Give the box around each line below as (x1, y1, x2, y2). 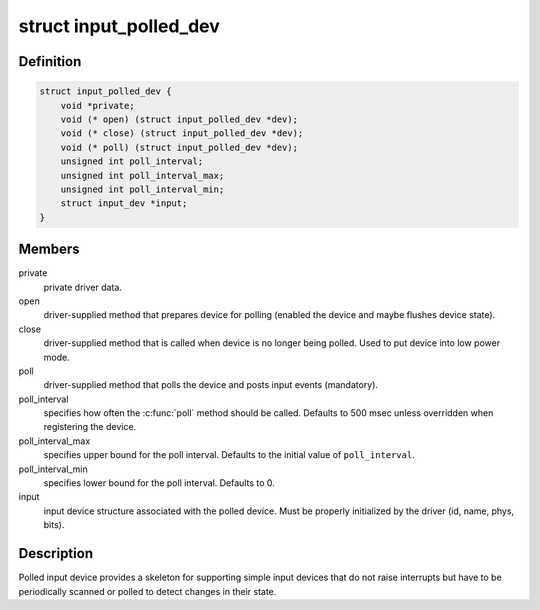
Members (18, 241, 80, 258)
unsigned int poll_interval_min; (60, 183, 225, 195)
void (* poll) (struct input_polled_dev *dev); (60, 141, 299, 153)
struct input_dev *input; (60, 198, 188, 209)
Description (18, 545, 94, 562)
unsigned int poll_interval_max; (60, 170, 225, 181)
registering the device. (43, 421, 137, 433)
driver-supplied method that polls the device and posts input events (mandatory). (43, 379, 379, 391)
